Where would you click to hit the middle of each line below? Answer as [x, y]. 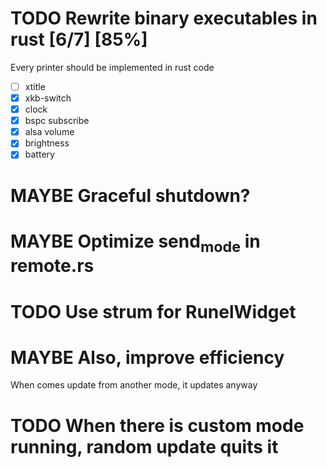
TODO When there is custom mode [157, 425]
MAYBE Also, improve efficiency [147, 357]
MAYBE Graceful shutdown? [130, 195]
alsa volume [49, 132]
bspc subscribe [57, 121]
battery [39, 154]
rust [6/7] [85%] [79, 39]
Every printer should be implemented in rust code [112, 67]
